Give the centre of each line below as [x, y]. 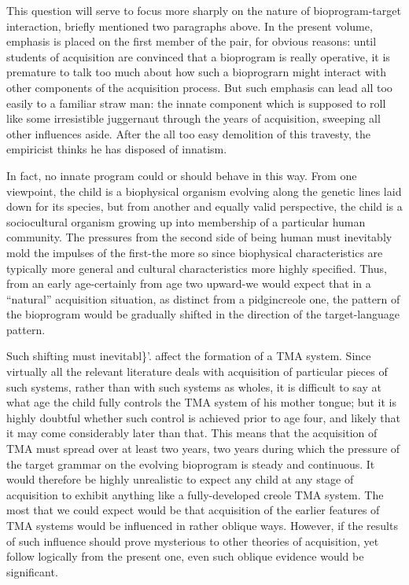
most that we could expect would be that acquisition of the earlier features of [193, 510]
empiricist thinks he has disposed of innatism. [117, 149]
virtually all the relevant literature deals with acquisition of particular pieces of [197, 372]
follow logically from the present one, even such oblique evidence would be [185, 556]
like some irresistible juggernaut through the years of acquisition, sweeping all [193, 118]
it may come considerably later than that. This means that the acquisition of [192, 433]
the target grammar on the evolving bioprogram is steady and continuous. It [191, 464]
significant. [32, 571]
